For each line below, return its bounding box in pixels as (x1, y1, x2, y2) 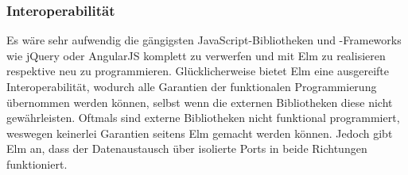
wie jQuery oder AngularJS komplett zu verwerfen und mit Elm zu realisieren (6, 47, 386, 63)
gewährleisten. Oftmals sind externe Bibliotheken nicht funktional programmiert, (6, 109, 400, 126)
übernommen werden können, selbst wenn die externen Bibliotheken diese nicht (6, 93, 393, 110)
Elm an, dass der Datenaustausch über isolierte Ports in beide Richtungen (6, 140, 367, 157)
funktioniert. (6, 155, 68, 172)
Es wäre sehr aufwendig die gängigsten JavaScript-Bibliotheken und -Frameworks (6, 32, 402, 48)
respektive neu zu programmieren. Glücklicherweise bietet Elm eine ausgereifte (6, 63, 389, 79)
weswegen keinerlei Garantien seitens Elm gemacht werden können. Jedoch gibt (6, 124, 393, 141)
